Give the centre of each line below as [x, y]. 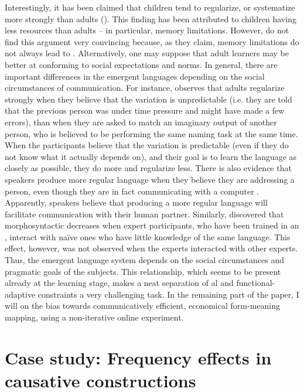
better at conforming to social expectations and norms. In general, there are [141, 64]
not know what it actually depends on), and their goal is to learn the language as [151, 156]
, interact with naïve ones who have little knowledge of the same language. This [148, 236]
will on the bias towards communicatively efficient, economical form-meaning [142, 306]
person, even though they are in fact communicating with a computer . [132, 191]
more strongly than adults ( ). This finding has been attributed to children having [151, 18]
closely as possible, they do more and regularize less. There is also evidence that [148, 168]
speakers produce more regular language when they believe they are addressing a [150, 179]
